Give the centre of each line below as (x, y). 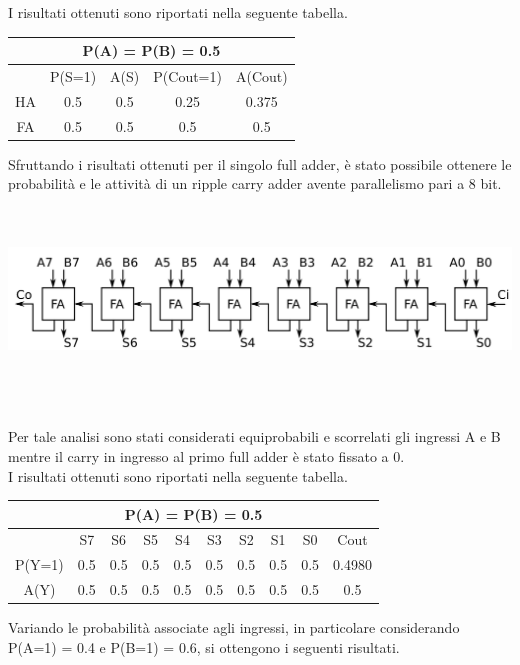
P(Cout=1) (187, 75)
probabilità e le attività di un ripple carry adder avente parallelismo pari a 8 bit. (255, 183)
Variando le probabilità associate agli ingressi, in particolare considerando (234, 627)
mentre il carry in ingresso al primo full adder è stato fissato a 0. (206, 455)
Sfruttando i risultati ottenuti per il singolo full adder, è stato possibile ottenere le (260, 163)
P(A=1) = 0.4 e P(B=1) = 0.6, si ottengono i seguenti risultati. (204, 646)
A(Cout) (261, 75)
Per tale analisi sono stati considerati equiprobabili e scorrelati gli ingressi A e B (254, 436)
